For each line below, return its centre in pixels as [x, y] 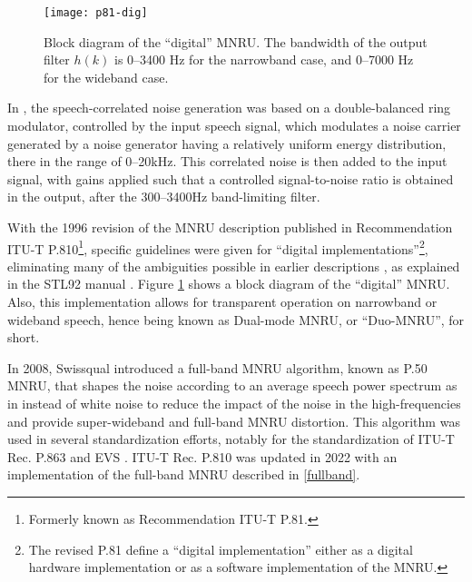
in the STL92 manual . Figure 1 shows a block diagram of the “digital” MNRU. [229, 284]
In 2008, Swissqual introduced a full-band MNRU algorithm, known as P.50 [217, 367]
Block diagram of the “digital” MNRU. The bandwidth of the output [236, 41]
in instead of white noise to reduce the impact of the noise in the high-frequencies [234, 403]
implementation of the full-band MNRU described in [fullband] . [184, 474]
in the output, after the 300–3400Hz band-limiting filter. [164, 197]
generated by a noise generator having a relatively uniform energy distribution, [227, 143]
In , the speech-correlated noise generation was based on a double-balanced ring [229, 108]
